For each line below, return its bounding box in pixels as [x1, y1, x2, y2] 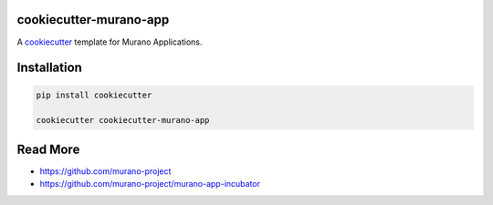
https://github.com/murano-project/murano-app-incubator [39, 179, 260, 190]
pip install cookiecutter [36, 89, 152, 100]
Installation [16, 60, 82, 76]
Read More [16, 141, 80, 157]
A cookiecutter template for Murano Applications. [16, 36, 203, 47]
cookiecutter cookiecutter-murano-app [36, 115, 210, 126]
